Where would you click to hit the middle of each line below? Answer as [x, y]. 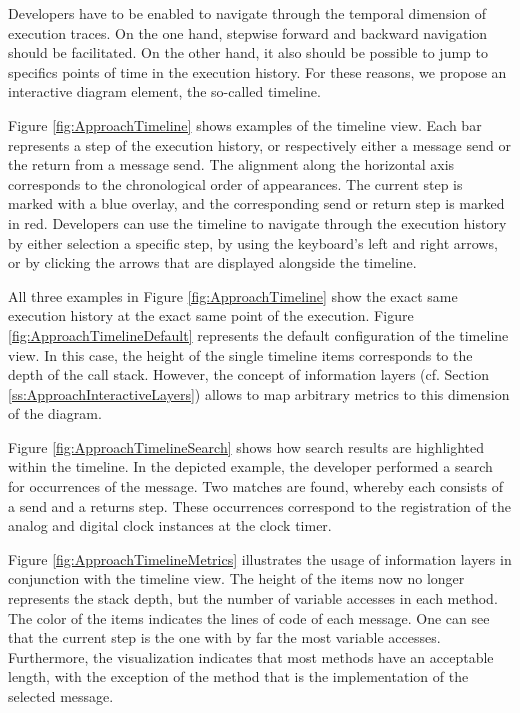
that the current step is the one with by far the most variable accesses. [224, 637]
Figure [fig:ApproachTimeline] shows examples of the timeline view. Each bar [245, 124]
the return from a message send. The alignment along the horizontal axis [231, 164]
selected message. [61, 696]
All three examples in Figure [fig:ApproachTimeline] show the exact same [233, 295]
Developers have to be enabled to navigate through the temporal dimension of [247, 13]
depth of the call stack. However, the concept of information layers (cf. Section [248, 374]
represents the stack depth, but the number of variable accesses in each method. [253, 598]
